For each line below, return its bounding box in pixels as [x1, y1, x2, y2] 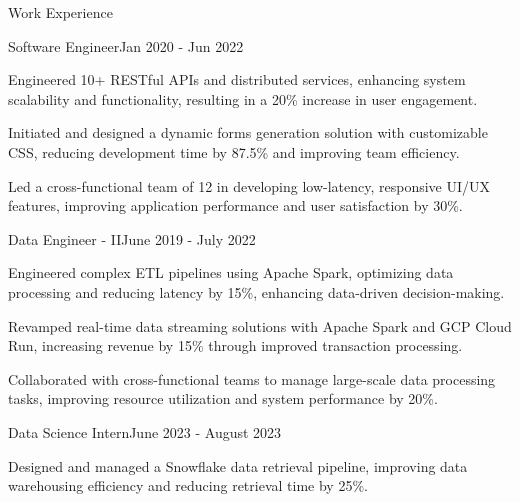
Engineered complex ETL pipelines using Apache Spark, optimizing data [8, 262, 454, 283]
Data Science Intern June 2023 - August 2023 [8, 421, 282, 442]
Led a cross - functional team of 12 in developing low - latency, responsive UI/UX [8, 175, 491, 196]
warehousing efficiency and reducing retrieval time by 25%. [8, 475, 368, 496]
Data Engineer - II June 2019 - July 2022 [8, 228, 256, 249]
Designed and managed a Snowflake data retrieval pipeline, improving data [8, 455, 468, 476]
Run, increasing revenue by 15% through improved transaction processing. [8, 335, 463, 356]
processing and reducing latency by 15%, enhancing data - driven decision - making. [8, 281, 505, 302]
